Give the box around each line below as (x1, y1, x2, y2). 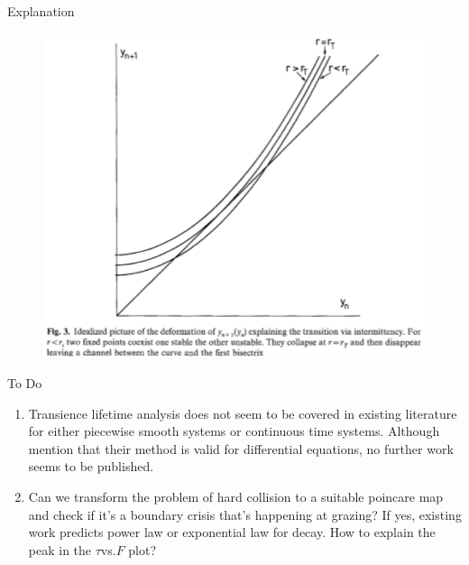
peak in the (28, 540, 92, 559)
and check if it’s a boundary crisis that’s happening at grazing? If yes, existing (28, 505, 462, 523)
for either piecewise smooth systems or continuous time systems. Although (28, 421, 440, 440)
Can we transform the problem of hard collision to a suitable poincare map (28, 487, 444, 506)
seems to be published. (28, 457, 154, 476)
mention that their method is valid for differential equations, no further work (28, 439, 454, 458)
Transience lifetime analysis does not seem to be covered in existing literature (28, 403, 457, 422)
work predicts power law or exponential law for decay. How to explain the (28, 523, 436, 542)
